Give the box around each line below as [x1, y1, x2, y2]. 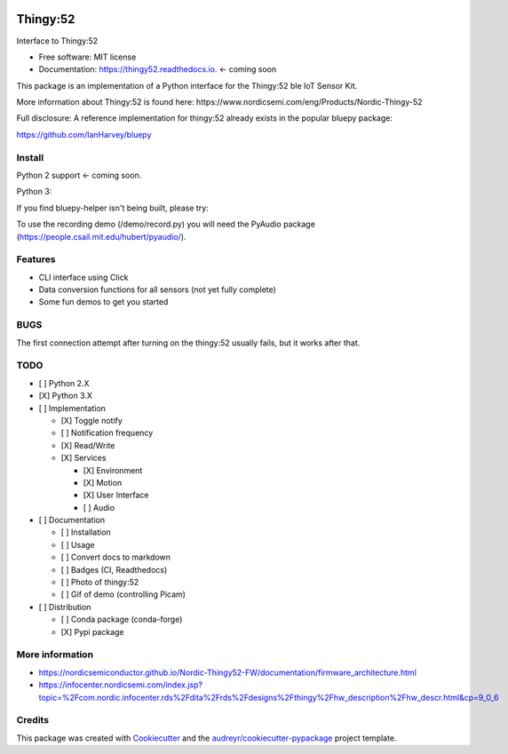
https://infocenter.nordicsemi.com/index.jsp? [38, 679, 203, 690]
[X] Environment [83, 464, 143, 475]
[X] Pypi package [60, 626, 124, 637]
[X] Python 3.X [38, 391, 93, 401]
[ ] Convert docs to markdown [60, 552, 171, 563]
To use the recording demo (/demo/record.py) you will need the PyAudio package [16, 218, 315, 230]
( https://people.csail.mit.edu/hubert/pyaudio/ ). [16, 231, 187, 242]
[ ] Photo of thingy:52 [60, 577, 139, 588]
